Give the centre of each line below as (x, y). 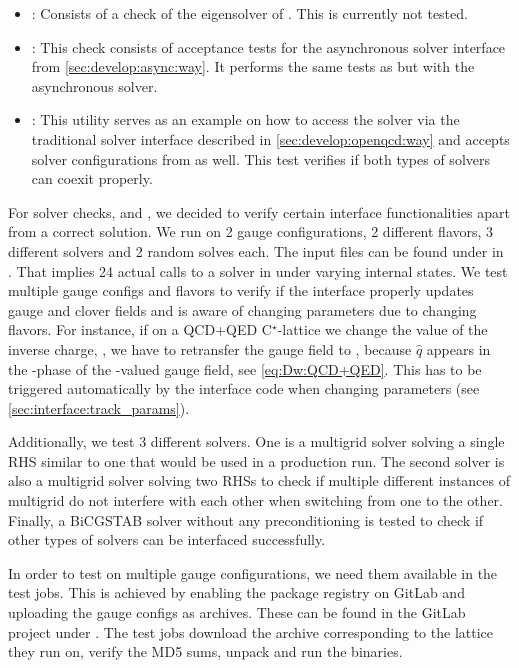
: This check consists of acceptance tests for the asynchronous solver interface (268, 46)
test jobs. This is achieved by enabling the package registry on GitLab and (236, 592)
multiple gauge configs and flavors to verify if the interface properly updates (241, 290)
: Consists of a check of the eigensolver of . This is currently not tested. (249, 13)
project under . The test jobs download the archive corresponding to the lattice (250, 631)
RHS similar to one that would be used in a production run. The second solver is (256, 460)
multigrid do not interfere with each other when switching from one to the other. (255, 500)
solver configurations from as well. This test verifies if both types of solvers (260, 158)
